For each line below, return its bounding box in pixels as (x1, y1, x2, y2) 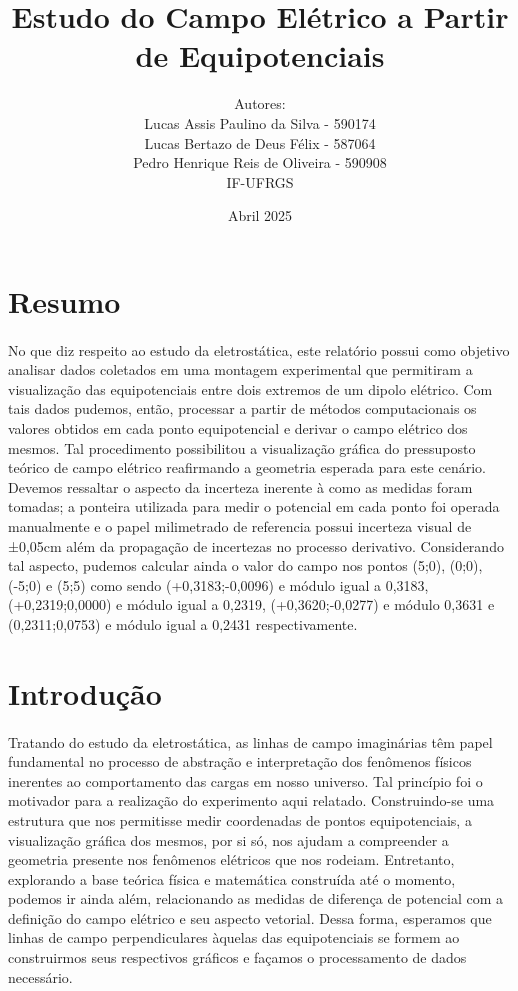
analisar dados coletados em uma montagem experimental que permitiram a (8, 359, 473, 380)
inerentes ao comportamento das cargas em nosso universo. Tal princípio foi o (8, 770, 483, 791)
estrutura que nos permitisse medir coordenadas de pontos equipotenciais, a (8, 809, 472, 830)
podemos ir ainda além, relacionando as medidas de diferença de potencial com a (8, 888, 503, 909)
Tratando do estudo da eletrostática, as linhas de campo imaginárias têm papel (8, 731, 493, 752)
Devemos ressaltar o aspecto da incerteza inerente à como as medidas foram (8, 476, 473, 497)
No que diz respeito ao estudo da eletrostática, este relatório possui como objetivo (8, 339, 510, 360)
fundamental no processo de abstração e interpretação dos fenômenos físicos (8, 751, 472, 772)
